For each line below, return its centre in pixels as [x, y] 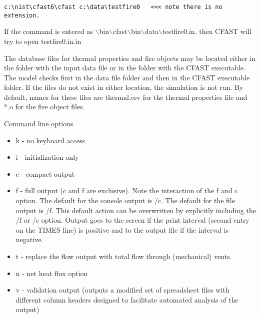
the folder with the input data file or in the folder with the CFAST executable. [125, 68]
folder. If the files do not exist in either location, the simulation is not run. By [124, 87]
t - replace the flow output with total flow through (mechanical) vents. [124, 256]
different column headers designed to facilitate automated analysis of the [127, 299]
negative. [29, 239]
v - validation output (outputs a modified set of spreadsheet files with [122, 290]
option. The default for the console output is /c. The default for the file [125, 200]
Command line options [39, 124]
